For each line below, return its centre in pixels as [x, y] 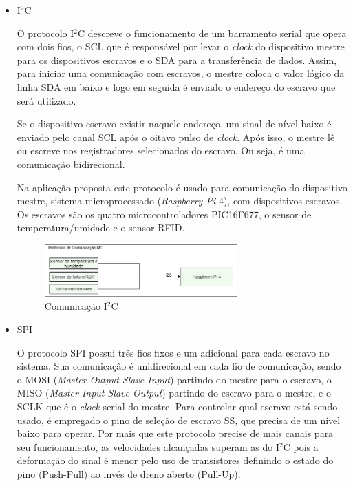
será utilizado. [46, 100]
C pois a [301, 446]
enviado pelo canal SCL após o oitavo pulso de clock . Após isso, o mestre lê [176, 137]
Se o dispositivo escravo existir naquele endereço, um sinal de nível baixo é [174, 124]
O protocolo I [45, 33]
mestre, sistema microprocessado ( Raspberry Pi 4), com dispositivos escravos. [180, 201]
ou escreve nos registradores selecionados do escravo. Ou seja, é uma [161, 150]
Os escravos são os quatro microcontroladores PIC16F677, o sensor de [164, 214]
